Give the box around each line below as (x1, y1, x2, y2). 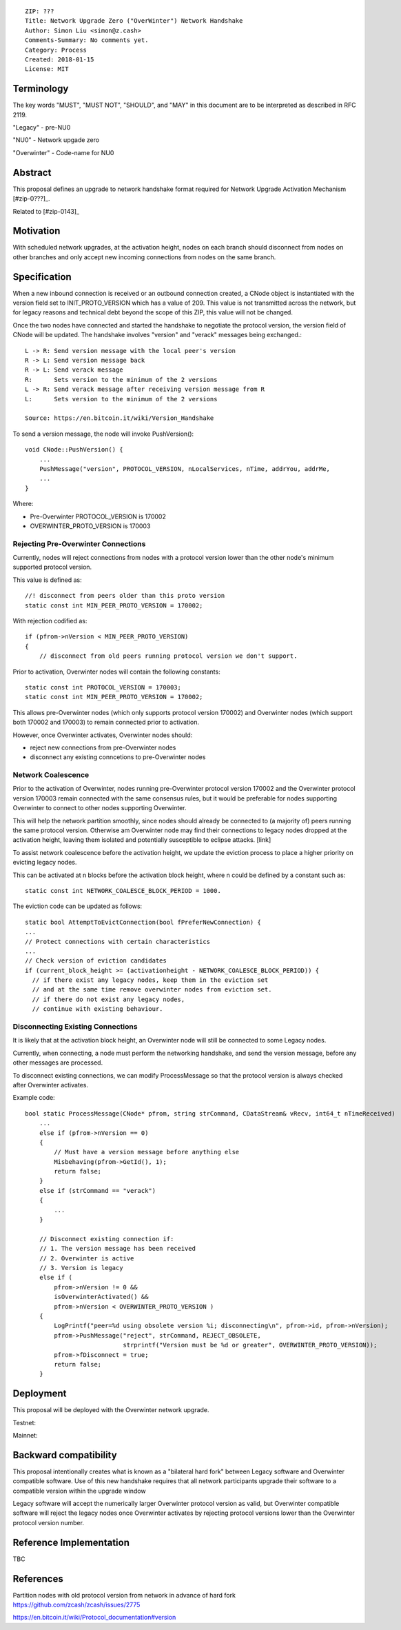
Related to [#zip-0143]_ (12, 207, 79, 215)
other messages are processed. (12, 1058, 103, 1067)
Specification (12, 271, 72, 283)
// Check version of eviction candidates (25, 957, 167, 965)
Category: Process (25, 46, 88, 54)
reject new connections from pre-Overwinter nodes (30, 743, 176, 752)
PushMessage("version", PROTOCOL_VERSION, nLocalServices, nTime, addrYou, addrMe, (39, 465, 331, 472)
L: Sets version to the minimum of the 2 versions (25, 395, 218, 403)
